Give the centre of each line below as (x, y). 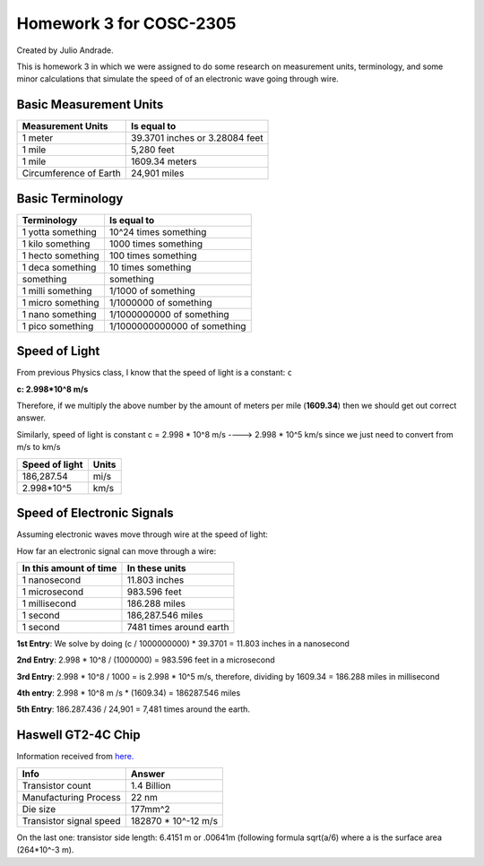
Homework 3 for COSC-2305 (126, 23)
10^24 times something (158, 231)
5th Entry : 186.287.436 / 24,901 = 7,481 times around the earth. (134, 709)
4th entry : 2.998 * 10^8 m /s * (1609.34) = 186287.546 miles (129, 693)
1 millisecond (49, 603)
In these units (156, 567)
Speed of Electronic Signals (95, 513)
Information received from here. (75, 757)
